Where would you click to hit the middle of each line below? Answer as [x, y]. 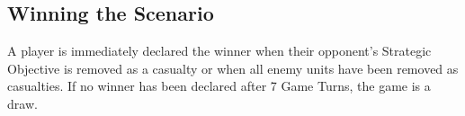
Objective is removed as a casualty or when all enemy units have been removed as [233, 68]
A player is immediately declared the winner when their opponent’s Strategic [219, 51]
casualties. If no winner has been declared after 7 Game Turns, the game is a [219, 86]
